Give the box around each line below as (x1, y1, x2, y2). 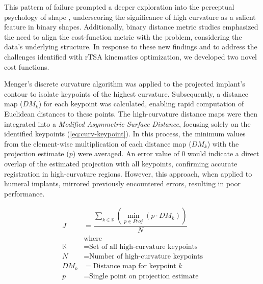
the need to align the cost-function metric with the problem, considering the (4, 31, 242, 42)
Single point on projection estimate (89, 272, 199, 280)
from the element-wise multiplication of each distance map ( (4, 138, 192, 149)
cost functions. (4, 61, 49, 72)
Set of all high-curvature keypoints (89, 243, 198, 251)
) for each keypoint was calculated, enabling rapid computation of (38, 98, 244, 109)
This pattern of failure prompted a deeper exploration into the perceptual (4, 2, 234, 12)
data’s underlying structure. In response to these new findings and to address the (4, 41, 257, 52)
